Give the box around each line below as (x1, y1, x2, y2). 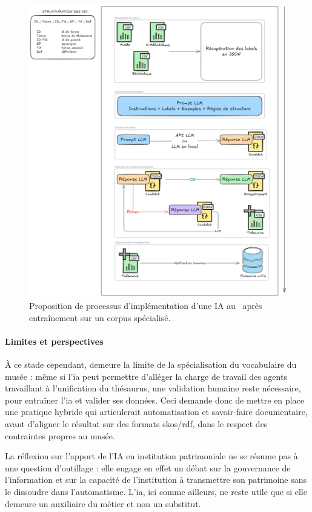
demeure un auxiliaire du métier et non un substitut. (5, 497, 201, 510)
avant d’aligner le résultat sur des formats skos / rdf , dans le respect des (5, 417, 268, 430)
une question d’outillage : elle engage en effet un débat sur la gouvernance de (5, 461, 291, 474)
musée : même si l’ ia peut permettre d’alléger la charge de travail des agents (5, 370, 287, 382)
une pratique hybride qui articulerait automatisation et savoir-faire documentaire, (5, 405, 308, 418)
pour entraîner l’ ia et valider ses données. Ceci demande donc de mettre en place (5, 393, 304, 406)
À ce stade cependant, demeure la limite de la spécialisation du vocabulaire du (5, 357, 297, 370)
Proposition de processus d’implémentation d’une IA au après (29, 299, 262, 311)
